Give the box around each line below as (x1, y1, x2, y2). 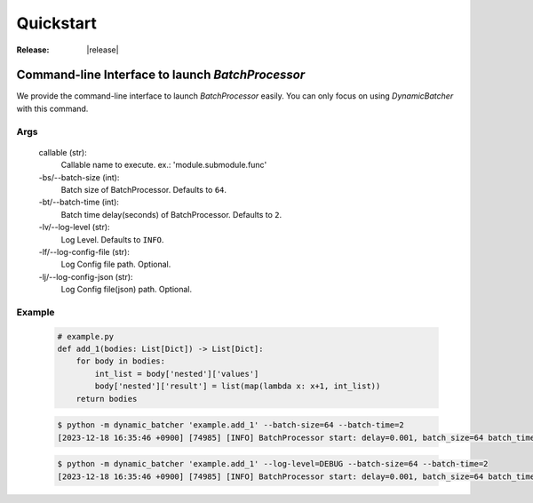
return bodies (76, 394, 138, 403)
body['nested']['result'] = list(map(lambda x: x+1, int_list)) (94, 381, 381, 391)
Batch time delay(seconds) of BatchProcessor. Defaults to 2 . (60, 209, 282, 220)
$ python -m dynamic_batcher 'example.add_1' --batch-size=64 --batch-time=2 (57, 420, 404, 430)
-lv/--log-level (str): (38, 222, 110, 233)
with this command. (16, 103, 89, 114)
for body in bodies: (76, 356, 166, 366)
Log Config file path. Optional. (60, 259, 171, 270)
